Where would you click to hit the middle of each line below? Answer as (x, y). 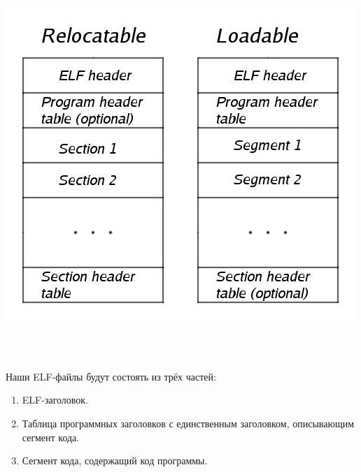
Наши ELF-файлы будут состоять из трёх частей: (111, 376)
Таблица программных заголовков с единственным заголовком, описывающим (188, 423)
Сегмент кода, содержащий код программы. (115, 460)
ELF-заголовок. (55, 400)
